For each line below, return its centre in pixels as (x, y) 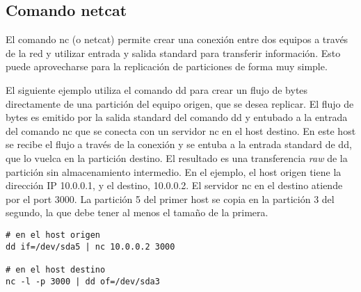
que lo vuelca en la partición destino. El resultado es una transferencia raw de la (177, 157)
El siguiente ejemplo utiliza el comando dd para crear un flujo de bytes (157, 89)
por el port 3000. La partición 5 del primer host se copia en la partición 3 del (170, 198)
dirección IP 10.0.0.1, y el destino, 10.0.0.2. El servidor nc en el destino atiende (174, 185)
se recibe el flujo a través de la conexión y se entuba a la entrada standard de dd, (179, 144)
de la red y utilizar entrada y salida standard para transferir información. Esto (173, 52)
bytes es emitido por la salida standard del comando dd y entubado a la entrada (177, 117)
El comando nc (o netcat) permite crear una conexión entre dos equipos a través (177, 39)
